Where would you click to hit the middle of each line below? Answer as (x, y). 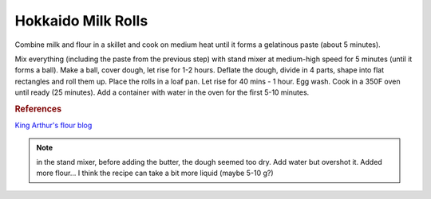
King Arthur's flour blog (53, 125)
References (38, 109)
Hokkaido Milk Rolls (81, 21)
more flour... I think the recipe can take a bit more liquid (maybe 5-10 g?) (155, 173)
